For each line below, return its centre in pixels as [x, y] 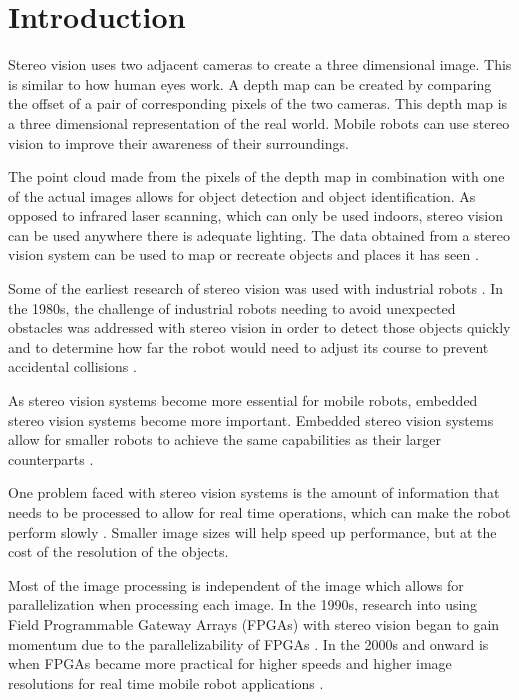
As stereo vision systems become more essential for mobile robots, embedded [243, 400]
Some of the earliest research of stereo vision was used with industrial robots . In [256, 288]
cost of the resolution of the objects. [118, 551]
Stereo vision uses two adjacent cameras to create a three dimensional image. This [260, 64]
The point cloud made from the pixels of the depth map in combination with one [256, 176]
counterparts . [51, 458]
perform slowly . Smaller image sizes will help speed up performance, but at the [252, 531]
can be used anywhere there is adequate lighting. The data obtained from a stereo [259, 234]
